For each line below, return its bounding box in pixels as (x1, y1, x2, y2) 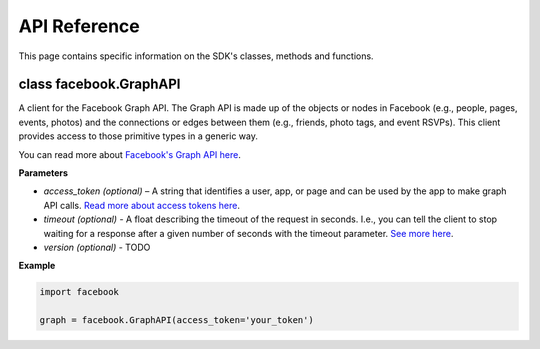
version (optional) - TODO (43, 241, 151, 253)
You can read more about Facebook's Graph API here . (18, 148, 242, 160)
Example (18, 260, 56, 272)
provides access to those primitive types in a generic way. (18, 130, 259, 142)
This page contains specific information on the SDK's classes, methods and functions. (18, 50, 374, 62)
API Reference (18, 15, 140, 37)
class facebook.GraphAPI (18, 76, 181, 93)
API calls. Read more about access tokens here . (43, 199, 240, 211)
